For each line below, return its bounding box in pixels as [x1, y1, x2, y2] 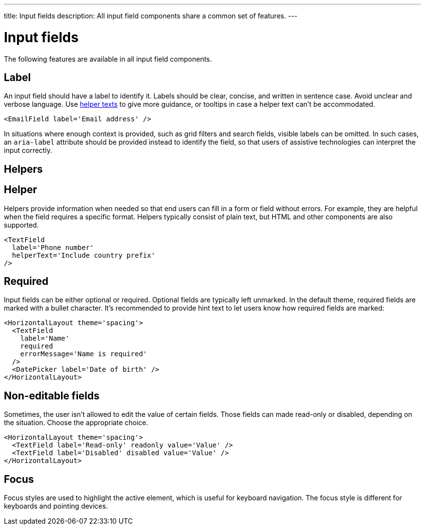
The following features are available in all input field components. [4, 54, 212, 63]
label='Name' [20, 334, 69, 343]
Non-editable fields [4, 389, 100, 402]
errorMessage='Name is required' [20, 350, 147, 358]
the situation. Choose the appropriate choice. [4, 418, 148, 427]
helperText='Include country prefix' [12, 251, 155, 259]
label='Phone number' [12, 243, 94, 251]
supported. [4, 220, 39, 229]
